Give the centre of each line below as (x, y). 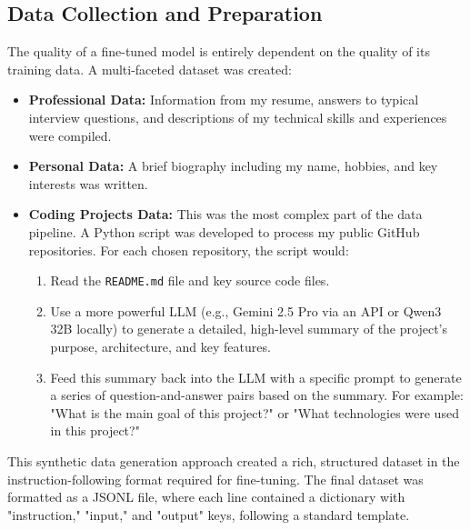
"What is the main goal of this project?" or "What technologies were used (255, 412)
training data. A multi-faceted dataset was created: (150, 69)
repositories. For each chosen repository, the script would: (189, 250)
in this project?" (95, 430)
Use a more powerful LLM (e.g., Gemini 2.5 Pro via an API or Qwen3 (246, 310)
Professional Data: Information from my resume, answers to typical (224, 100)
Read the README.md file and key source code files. (190, 280)
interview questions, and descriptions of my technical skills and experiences (238, 117)
